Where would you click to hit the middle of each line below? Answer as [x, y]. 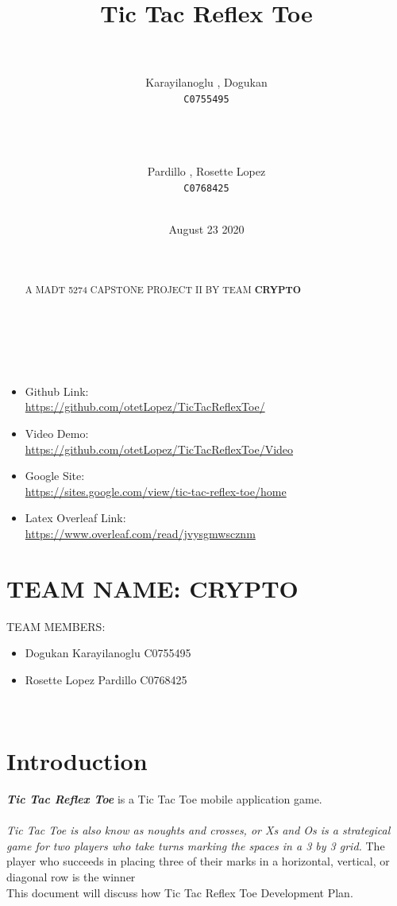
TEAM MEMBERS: [56, 626]
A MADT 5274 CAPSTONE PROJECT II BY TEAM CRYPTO [163, 289]
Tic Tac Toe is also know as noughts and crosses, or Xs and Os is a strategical [198, 830]
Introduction [77, 761]
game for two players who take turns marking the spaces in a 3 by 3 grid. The [196, 845]
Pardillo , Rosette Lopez [206, 171]
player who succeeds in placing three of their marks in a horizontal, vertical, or [198, 861]
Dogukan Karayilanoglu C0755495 [108, 653]
